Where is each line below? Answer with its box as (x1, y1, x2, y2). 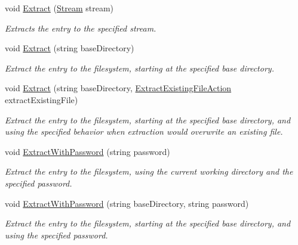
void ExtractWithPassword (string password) (5, 145, 170, 157)
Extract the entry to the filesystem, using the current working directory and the (5, 165, 293, 178)
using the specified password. (5, 228, 108, 241)
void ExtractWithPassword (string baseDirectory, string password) (5, 197, 249, 209)
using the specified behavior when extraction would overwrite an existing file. (5, 125, 283, 138)
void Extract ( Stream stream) (5, 2, 114, 14)
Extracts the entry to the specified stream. (5, 21, 156, 34)
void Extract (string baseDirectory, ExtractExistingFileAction (5, 82, 232, 94)
